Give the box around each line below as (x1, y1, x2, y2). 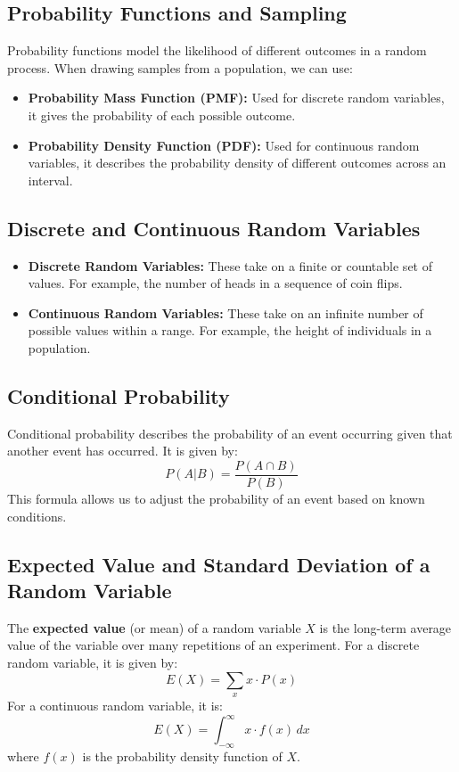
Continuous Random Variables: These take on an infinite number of (28, 303, 423, 322)
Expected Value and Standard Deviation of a (7, 550, 430, 578)
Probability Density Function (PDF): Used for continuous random (28, 136, 420, 154)
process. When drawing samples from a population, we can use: (7, 58, 353, 77)
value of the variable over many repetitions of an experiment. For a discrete (7, 636, 420, 654)
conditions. (7, 506, 67, 525)
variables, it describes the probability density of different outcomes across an (28, 153, 447, 172)
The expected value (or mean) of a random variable (7, 618, 301, 636)
